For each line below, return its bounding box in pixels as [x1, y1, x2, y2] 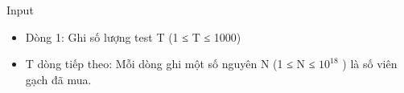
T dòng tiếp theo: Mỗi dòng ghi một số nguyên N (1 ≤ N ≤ [25, 55, 315, 72]
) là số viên [342, 55, 398, 72]
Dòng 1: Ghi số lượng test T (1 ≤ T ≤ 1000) [25, 28, 241, 45]
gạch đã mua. [25, 71, 92, 87]
